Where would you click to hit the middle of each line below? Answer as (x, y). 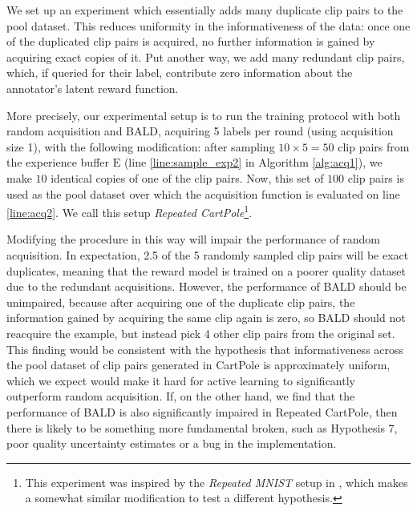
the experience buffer (58, 162)
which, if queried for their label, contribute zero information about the (180, 72)
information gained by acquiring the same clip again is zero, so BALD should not (206, 318)
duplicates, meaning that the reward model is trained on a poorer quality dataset (206, 270)
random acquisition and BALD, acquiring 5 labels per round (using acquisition (200, 131)
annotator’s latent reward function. (93, 88)
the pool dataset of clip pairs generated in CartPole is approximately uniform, (198, 365)
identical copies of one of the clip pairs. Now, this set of (187, 177)
